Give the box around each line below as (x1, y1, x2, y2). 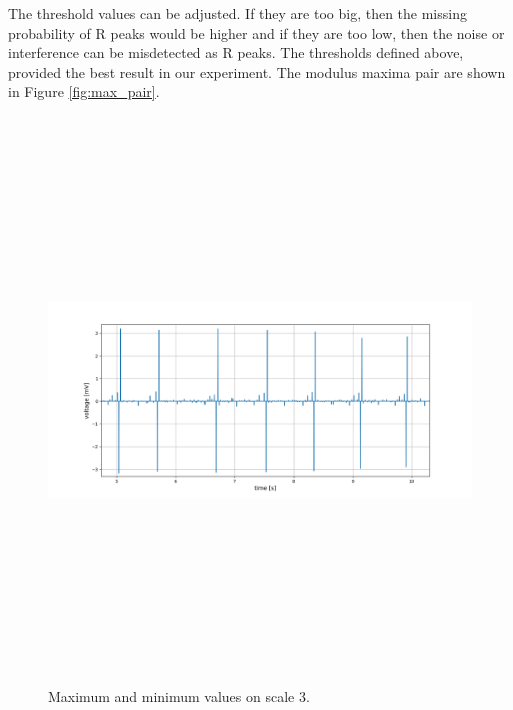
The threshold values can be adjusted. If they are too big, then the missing (8, 3, 467, 23)
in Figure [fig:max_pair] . (8, 81, 160, 102)
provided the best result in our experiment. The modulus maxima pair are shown (8, 61, 506, 82)
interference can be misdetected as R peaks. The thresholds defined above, (8, 42, 464, 63)
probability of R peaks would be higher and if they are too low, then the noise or (8, 22, 505, 43)
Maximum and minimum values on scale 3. (48, 686, 310, 707)
